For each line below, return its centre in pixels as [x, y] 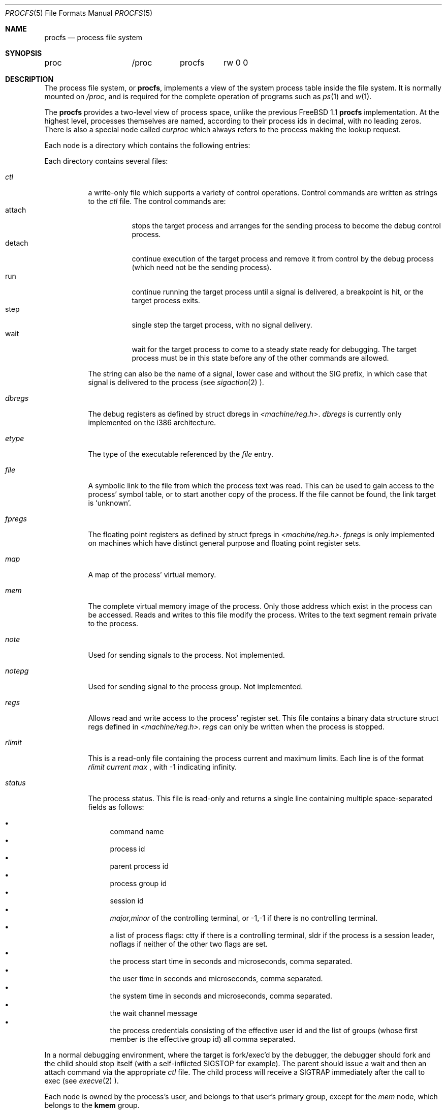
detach [17, 243]
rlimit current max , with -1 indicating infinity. [163, 767]
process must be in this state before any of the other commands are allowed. [260, 358]
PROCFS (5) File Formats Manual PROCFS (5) [79, 13]
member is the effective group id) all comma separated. [203, 1039]
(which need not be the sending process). [202, 267]
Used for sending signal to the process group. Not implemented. [196, 686]
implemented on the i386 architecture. [152, 422]
